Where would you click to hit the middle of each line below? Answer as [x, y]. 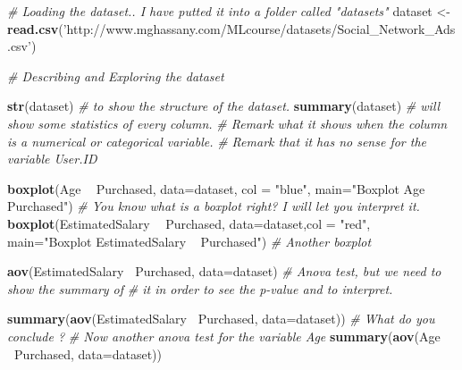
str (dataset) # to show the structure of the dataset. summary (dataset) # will [224, 106]
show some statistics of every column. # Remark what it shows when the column [227, 123]
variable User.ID [52, 159]
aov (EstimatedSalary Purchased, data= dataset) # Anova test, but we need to [224, 271]
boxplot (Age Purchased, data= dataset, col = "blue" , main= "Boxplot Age [216, 188]
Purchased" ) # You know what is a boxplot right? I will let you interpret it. [214, 206]
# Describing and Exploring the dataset [116, 76]
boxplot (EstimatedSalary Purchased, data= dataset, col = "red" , [189, 223]
